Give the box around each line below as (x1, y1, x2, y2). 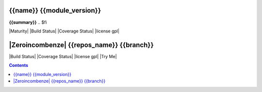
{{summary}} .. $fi (9, 19, 47, 25)
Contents (9, 62, 29, 68)
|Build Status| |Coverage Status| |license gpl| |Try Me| (9, 53, 117, 59)
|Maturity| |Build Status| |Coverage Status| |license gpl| (9, 28, 120, 34)
